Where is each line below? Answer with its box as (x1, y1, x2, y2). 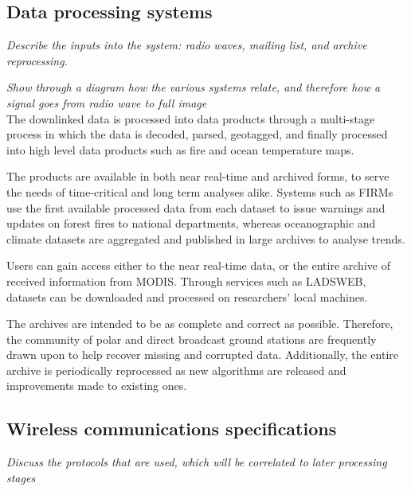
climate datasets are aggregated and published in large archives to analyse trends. (6, 230, 405, 247)
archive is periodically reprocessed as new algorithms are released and (6, 361, 346, 378)
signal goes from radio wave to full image (6, 94, 207, 111)
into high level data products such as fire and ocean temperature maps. (6, 141, 354, 158)
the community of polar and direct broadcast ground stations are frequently (6, 330, 377, 347)
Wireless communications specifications (6, 416, 337, 441)
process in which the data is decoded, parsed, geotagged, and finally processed (6, 126, 388, 142)
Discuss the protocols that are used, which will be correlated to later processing (6, 454, 387, 470)
